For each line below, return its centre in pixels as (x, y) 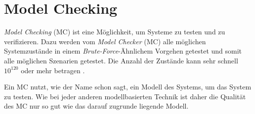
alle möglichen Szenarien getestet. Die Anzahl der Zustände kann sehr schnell (121, 60)
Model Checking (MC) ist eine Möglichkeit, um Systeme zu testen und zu (115, 32)
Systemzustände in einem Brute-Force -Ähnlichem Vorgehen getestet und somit (123, 51)
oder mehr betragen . (53, 70)
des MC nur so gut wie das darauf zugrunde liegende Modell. (96, 106)
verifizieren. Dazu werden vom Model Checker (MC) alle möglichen (105, 41)
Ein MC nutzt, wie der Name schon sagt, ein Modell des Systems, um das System (128, 87)
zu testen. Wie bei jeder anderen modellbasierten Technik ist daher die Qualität (125, 96)
